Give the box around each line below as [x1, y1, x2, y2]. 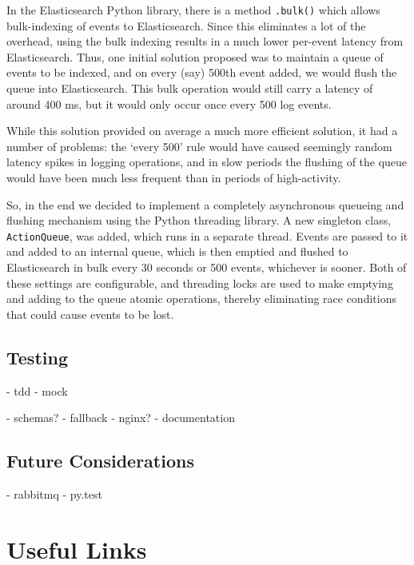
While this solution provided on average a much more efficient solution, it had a [6, 122, 398, 139]
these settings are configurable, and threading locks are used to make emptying [6, 274, 393, 291]
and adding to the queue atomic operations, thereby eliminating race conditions [6, 290, 396, 307]
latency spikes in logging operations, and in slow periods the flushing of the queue [6, 153, 408, 170]
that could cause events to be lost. [6, 305, 174, 322]
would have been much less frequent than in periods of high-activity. [6, 169, 341, 185]
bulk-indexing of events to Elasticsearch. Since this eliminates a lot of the [6, 17, 366, 34]
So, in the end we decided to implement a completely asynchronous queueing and [6, 196, 404, 213]
